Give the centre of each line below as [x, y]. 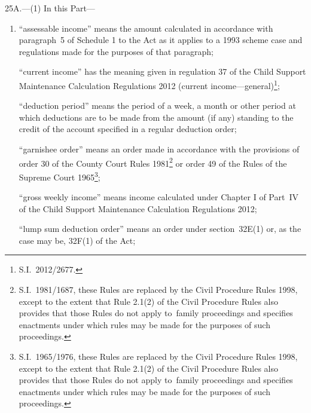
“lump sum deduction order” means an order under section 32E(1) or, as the [160, 229]
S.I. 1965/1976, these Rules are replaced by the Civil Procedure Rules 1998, [158, 357]
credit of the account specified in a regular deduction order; [128, 129]
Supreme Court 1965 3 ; [60, 176]
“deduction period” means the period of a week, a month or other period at [157, 105]
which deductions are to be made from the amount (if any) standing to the [156, 117]
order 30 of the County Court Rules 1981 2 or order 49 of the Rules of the [153, 162]
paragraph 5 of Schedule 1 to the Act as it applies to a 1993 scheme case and [161, 40]
